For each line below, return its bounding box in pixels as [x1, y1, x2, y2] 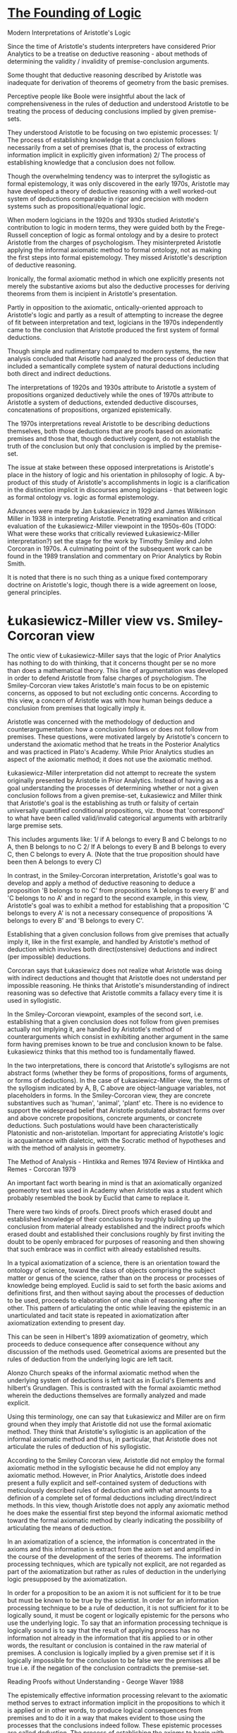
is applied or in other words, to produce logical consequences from [7, 1705, 203, 1715]
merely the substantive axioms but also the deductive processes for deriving [7, 281, 230, 290]
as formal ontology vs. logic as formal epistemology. [7, 493, 159, 501]
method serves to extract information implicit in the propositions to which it [7, 1698, 226, 1707]
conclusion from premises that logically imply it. [7, 703, 146, 712]
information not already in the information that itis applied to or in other [7, 1633, 213, 1642]
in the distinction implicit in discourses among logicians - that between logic [7, 486, 228, 494]
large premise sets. [7, 821, 63, 830]
